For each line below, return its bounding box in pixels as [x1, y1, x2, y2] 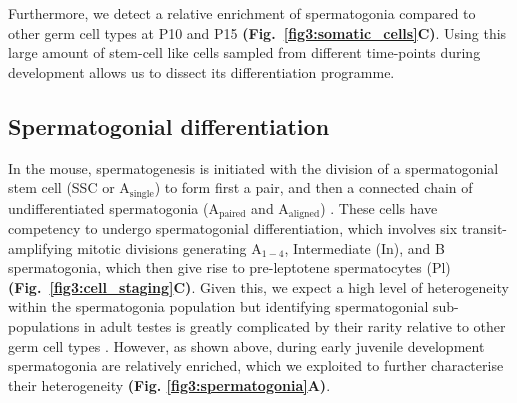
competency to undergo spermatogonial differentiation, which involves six [8, 218, 458, 239]
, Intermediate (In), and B [284, 237, 445, 258]
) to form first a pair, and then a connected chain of [154, 177, 473, 198]
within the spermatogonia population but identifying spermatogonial [8, 296, 429, 317]
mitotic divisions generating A [77, 237, 262, 258]
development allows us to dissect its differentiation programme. [8, 61, 395, 82]
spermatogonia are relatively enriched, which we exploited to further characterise [8, 355, 504, 376]
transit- [461, 218, 508, 239]
